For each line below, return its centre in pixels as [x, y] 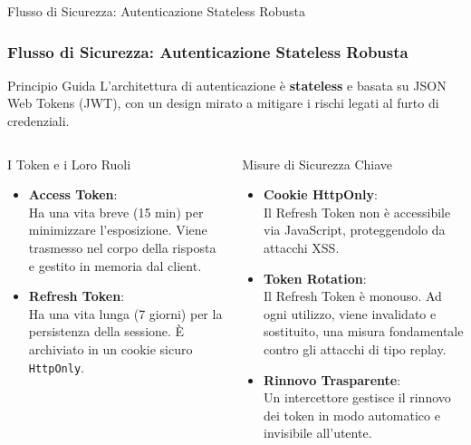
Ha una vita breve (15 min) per [116, 212]
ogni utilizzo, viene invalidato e [350, 313]
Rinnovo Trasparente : [332, 379]
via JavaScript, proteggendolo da [355, 230]
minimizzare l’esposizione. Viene [118, 230]
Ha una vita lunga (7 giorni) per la [125, 313]
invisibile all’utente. [318, 433]
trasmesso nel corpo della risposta [122, 247]
